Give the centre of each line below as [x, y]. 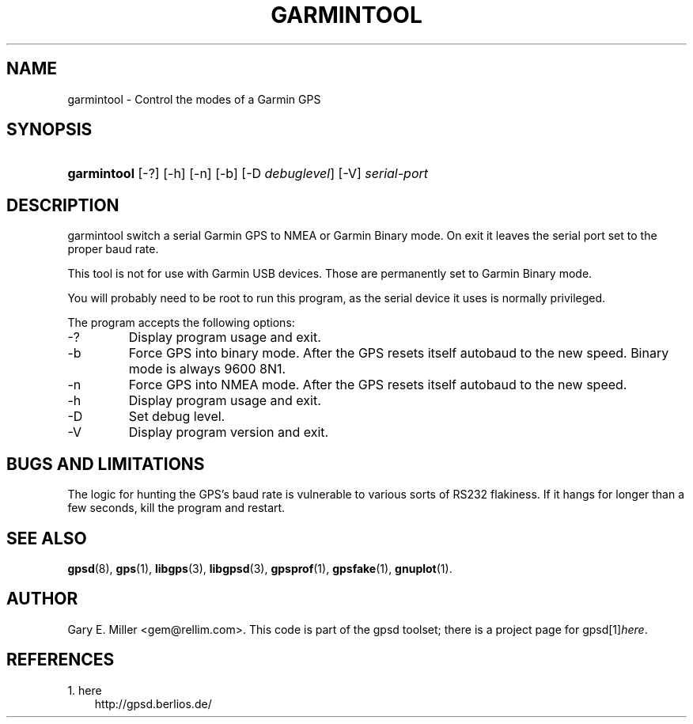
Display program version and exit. [229, 432]
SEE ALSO [47, 538]
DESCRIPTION [63, 205]
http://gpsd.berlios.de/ [153, 703]
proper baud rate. [113, 249]
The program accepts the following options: [181, 323]
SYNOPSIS [49, 130]
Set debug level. [177, 417]
